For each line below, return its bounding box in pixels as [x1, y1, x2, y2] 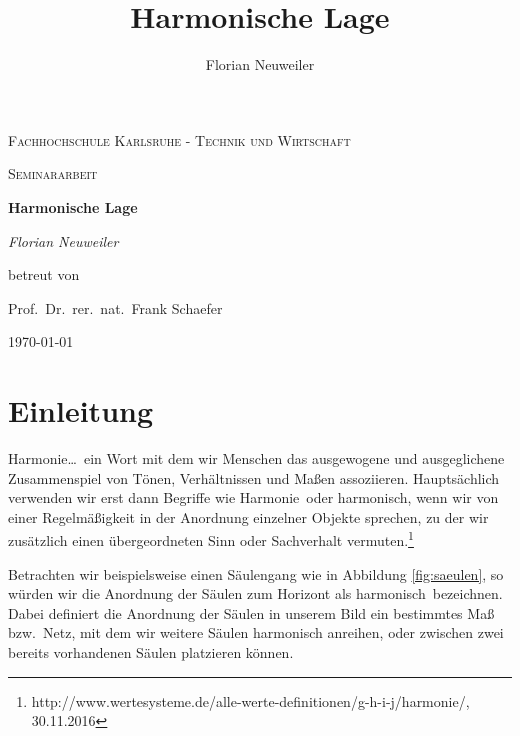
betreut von [8, 264, 80, 285]
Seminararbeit [8, 163, 98, 184]
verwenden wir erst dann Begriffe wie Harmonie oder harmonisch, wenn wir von [8, 487, 499, 508]
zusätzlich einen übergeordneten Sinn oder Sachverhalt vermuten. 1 [8, 527, 414, 551]
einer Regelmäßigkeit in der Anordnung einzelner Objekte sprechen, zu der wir [8, 506, 489, 527]
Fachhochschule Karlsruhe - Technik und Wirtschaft [8, 129, 351, 150]
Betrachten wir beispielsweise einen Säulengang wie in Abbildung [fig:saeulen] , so [8, 563, 504, 584]
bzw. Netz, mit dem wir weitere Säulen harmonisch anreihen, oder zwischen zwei [8, 622, 504, 643]
